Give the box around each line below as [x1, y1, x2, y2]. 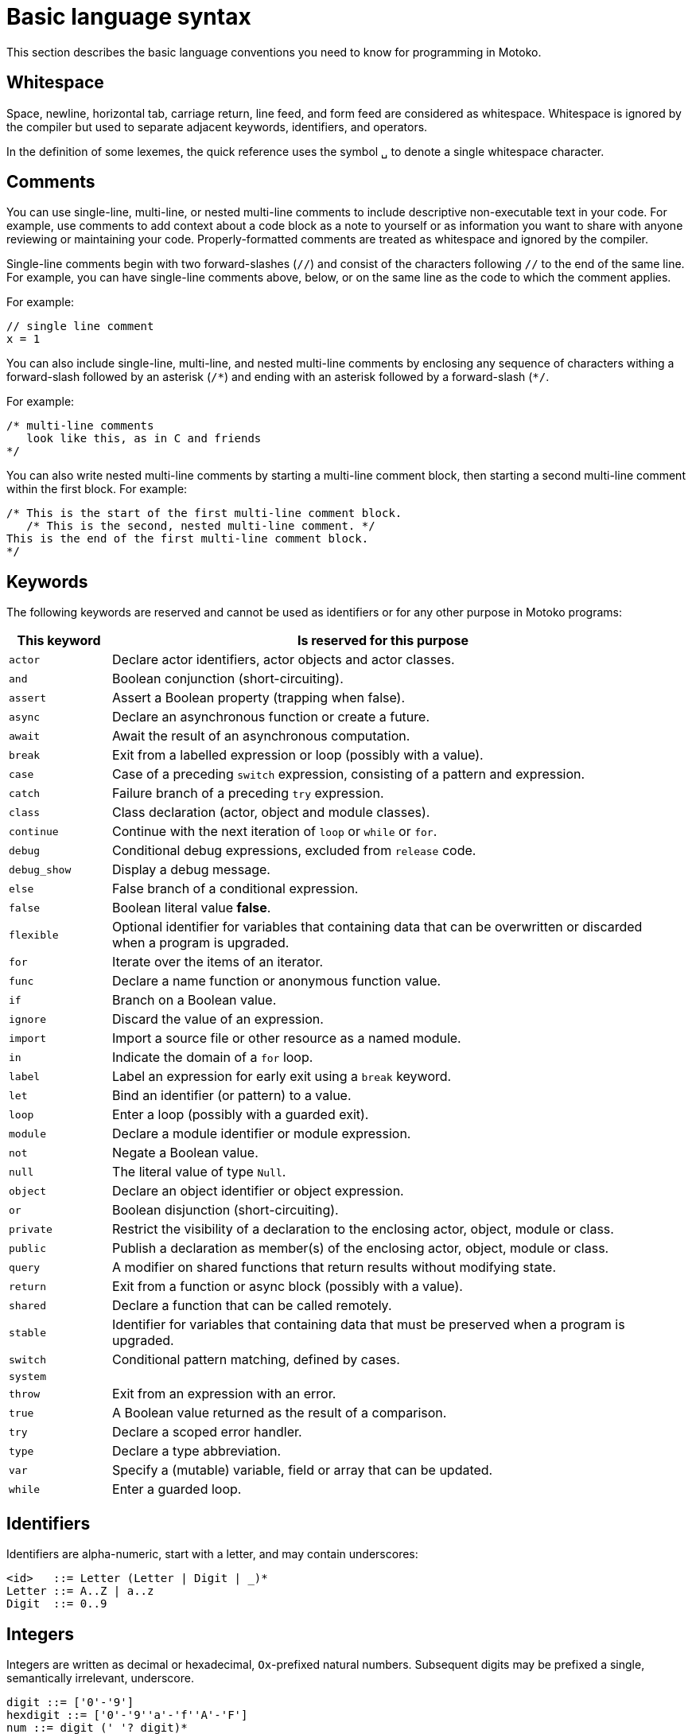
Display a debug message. [112, 861, 270, 878]
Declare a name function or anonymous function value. [112, 973, 441, 989]
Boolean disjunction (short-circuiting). [112, 1202, 339, 1219]
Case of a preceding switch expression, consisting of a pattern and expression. [112, 766, 585, 783]
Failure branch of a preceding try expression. [112, 785, 384, 802]
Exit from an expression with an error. [112, 1386, 336, 1402]
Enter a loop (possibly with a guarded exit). [112, 1106, 369, 1123]
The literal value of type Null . [112, 1164, 286, 1180]
